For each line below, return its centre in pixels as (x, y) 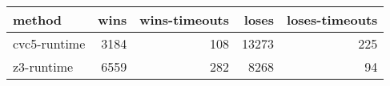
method (38, 20)
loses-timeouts (332, 20)
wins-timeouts (185, 20)
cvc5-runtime (49, 43)
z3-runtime (43, 66)
